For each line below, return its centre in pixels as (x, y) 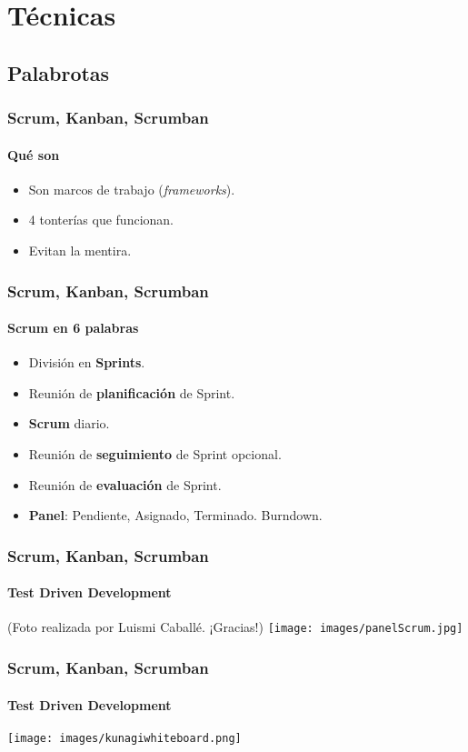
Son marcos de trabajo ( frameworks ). (132, 189)
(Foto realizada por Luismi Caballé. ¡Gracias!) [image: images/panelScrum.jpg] (235, 627)
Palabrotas (59, 72)
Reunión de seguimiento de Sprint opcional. (155, 454)
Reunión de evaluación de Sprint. (125, 484)
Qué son (34, 154)
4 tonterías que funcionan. (101, 220)
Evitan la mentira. (80, 250)
